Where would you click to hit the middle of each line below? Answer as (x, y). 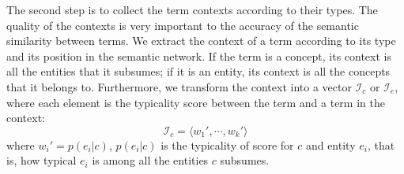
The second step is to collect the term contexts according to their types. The (192, 9)
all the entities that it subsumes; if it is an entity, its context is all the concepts (198, 71)
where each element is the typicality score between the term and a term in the (196, 102)
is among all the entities (150, 160)
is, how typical (42, 160)
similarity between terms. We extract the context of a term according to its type (201, 41)
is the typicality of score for (227, 144)
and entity (330, 144)
